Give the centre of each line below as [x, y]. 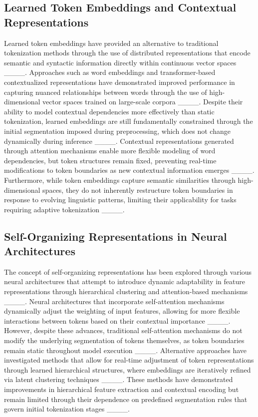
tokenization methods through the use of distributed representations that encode [127, 53]
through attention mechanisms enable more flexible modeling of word [110, 151]
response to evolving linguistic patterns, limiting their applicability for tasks [120, 200]
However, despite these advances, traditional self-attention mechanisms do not [123, 330]
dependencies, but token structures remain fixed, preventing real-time [110, 160]
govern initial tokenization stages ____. [67, 409]
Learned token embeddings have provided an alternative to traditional [111, 43]
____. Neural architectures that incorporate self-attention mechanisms [114, 301]
